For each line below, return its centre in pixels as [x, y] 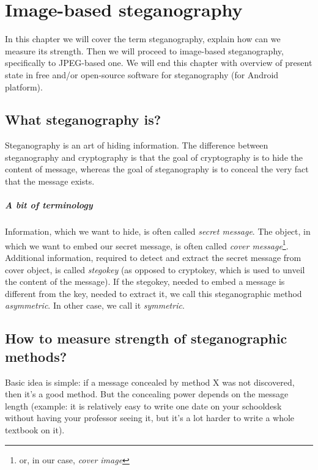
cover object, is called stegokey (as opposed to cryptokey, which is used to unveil [155, 269]
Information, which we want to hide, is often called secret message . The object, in [158, 231]
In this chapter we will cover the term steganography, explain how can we [143, 39]
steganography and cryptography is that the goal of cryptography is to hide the [154, 157]
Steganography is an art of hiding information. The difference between [137, 145]
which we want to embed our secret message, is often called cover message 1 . [147, 244]
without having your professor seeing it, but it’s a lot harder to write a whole [150, 418]
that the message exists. [50, 181]
